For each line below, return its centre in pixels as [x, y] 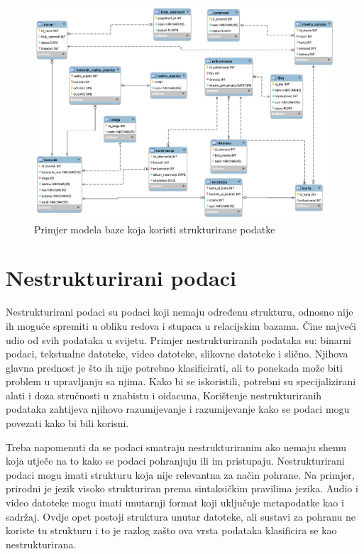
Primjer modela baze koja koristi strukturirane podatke [155, 229]
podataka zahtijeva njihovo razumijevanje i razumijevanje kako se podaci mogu [178, 409]
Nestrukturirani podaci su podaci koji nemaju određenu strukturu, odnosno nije [180, 312]
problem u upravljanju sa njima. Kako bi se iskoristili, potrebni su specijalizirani [181, 381]
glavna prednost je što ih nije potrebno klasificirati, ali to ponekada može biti [174, 367]
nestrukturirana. [41, 544]
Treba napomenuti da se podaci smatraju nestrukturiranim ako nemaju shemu [176, 447]
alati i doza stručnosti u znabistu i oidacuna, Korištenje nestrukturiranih [164, 395]
